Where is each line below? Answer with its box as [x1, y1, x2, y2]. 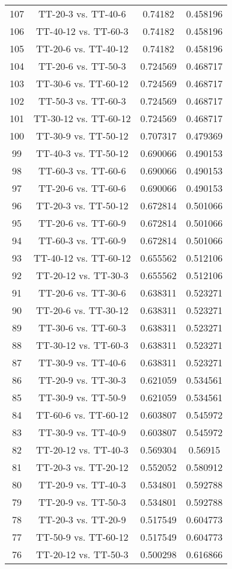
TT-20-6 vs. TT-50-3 [38, 59, 126, 73]
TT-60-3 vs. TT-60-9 [38, 233, 126, 247]
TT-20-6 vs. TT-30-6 [38, 286, 126, 300]
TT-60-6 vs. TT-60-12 [36, 408, 129, 422]
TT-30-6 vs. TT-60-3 [38, 321, 126, 334]
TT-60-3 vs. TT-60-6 [38, 164, 126, 177]
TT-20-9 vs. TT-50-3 [38, 495, 126, 509]
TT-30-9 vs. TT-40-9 [38, 425, 126, 439]
